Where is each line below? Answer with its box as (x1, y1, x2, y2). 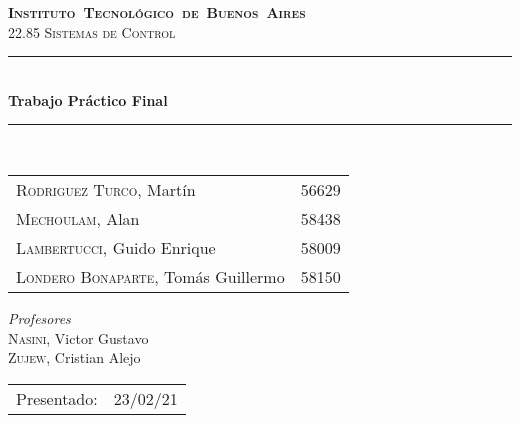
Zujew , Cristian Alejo (8, 347, 141, 368)
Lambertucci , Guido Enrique (16, 235, 216, 259)
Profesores (8, 307, 71, 328)
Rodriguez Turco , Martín (16, 177, 196, 201)
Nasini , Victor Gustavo (8, 327, 149, 348)
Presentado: (16, 386, 98, 410)
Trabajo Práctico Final (8, 89, 168, 110)
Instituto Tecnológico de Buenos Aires (8, 2, 306, 22)
